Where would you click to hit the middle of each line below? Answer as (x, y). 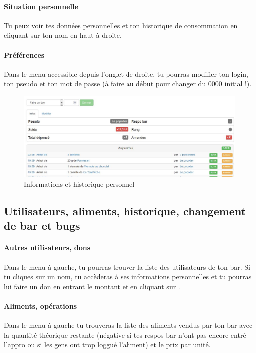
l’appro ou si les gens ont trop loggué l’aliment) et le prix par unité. (107, 344)
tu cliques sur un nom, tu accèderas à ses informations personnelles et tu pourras (128, 276)
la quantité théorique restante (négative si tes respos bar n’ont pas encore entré (125, 334)
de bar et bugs (42, 226)
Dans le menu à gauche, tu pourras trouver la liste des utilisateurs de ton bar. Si (127, 266)
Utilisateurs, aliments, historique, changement (125, 211)
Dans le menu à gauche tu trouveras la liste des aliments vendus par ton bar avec (128, 325)
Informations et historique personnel (79, 184)
